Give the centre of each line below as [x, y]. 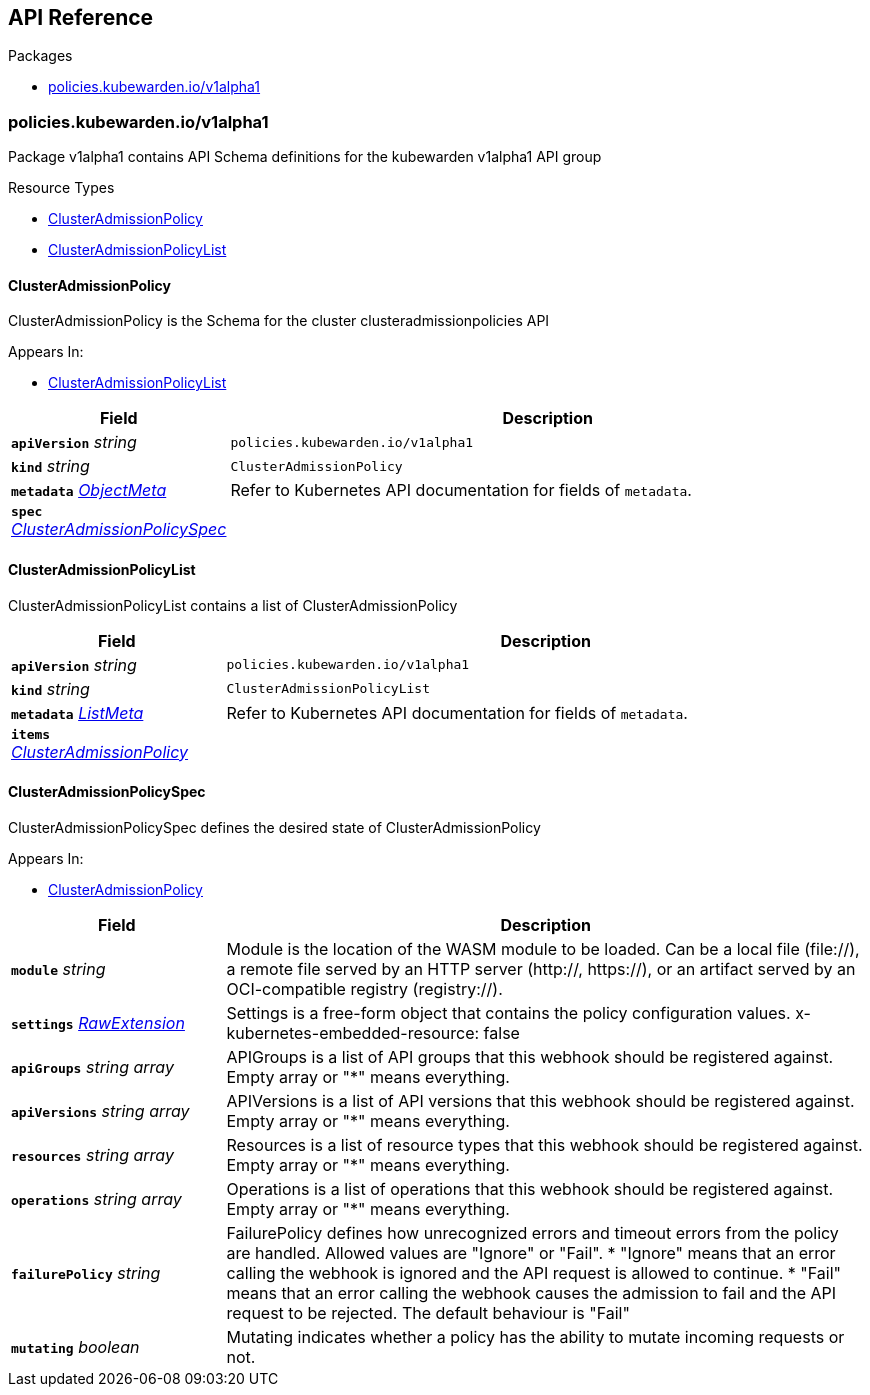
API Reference [81, 17]
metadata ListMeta [77, 712]
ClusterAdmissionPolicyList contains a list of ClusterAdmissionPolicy [233, 605]
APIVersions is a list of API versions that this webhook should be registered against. [540, 1100]
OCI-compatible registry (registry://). [364, 988]
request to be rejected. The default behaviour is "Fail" [428, 1312]
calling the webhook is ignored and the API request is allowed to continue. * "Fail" [533, 1272]
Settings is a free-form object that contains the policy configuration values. [508, 1012]
